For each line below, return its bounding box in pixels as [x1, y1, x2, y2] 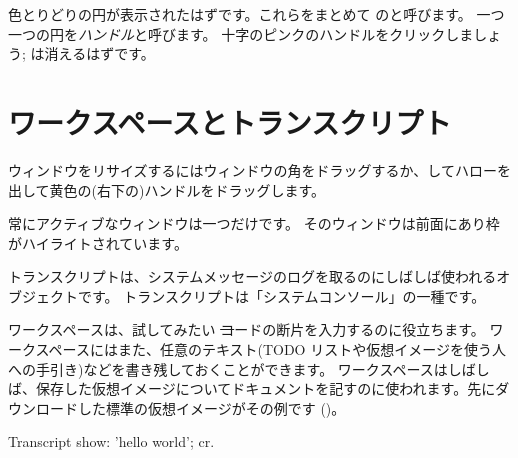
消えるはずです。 [44, 43, 155, 64]
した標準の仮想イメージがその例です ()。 [77, 397, 346, 418]
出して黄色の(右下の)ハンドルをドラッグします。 [8, 179, 326, 200]
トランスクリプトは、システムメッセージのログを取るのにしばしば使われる [8, 266, 497, 287]
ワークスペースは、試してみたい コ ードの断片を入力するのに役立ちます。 [8, 319, 485, 340]
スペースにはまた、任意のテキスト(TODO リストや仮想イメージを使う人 [35, 339, 506, 360]
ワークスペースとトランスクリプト [8, 101, 452, 142]
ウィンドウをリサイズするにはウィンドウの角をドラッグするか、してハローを [8, 159, 511, 180]
